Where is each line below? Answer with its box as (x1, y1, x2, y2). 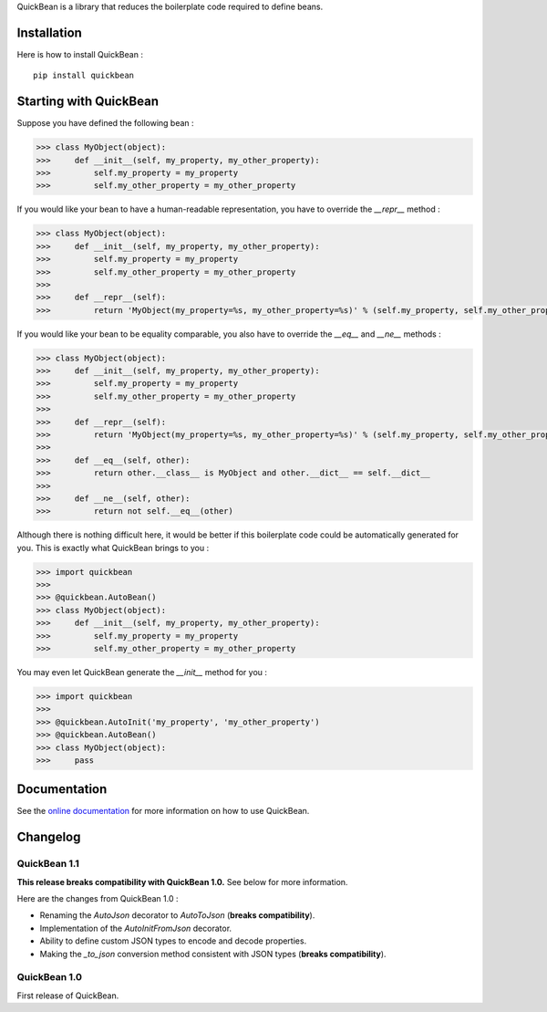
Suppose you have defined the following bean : (16, 118, 195, 129)
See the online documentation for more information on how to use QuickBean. (16, 806, 310, 817)
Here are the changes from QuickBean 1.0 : (16, 893, 179, 903)
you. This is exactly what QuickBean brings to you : (16, 542, 210, 553)
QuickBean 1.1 (16, 858, 79, 871)
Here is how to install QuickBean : (16, 48, 143, 59)
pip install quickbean (33, 70, 135, 81)
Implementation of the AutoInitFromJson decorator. (39, 923, 232, 934)
